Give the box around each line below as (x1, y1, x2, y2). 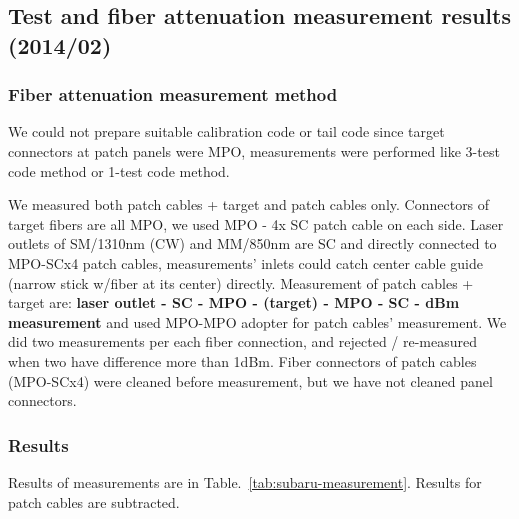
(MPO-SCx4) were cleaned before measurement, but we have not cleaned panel (8, 370, 493, 391)
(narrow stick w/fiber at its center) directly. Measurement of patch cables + (8, 272, 474, 293)
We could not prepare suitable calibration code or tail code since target (8, 121, 445, 142)
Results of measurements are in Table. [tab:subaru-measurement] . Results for (8, 471, 482, 492)
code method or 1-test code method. (8, 160, 230, 181)
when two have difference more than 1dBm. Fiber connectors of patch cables (8, 350, 477, 371)
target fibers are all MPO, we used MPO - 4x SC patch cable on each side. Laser (8, 213, 504, 234)
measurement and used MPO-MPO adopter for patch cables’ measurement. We (8, 311, 507, 332)
